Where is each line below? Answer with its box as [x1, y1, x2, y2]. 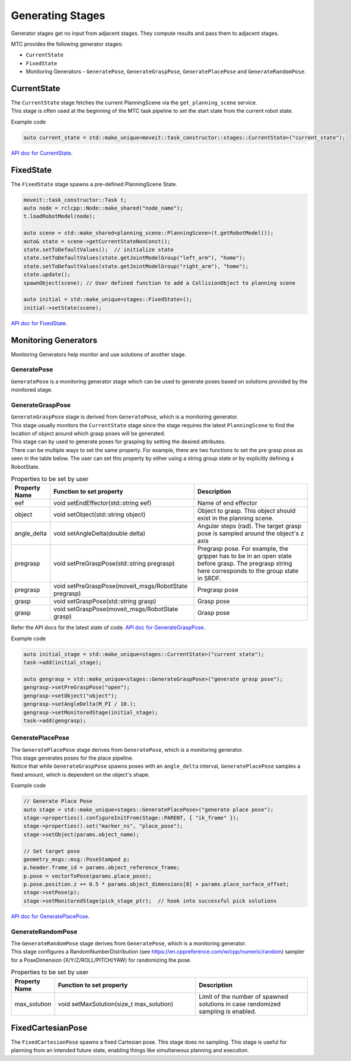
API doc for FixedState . [11, 319, 68, 326]
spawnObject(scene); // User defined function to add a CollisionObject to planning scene [23, 279, 296, 286]
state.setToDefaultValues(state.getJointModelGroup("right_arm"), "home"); [23, 263, 249, 269]
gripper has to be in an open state [197, 552, 292, 560]
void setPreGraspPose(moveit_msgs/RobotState [53, 582, 188, 590]
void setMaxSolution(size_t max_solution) [58, 1000, 174, 1008]
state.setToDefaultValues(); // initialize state [23, 246, 174, 253]
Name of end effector [197, 499, 258, 507]
